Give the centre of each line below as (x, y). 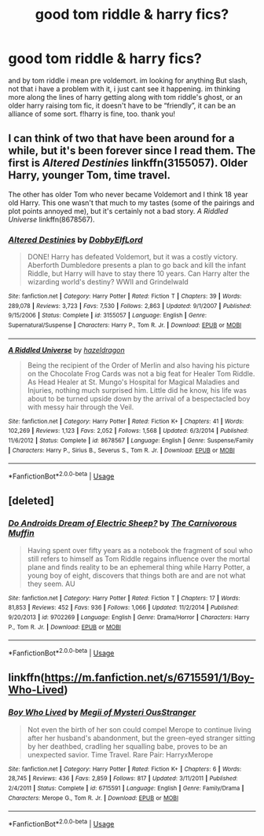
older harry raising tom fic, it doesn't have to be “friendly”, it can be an (122, 105)
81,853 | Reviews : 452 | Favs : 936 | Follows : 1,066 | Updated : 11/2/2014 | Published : (124, 608)
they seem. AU (51, 584)
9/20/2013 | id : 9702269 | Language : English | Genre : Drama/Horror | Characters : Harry (129, 617)
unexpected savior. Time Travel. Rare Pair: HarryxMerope (120, 754)
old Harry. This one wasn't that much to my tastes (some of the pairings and (132, 203)
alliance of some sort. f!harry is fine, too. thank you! (92, 114)
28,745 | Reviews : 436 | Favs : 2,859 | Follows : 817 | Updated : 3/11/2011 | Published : (123, 779)
